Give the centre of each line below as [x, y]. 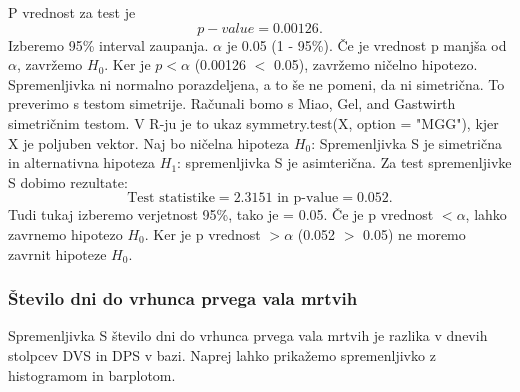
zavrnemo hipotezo [65, 233]
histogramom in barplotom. [92, 374]
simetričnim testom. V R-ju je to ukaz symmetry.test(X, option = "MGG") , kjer [253, 122]
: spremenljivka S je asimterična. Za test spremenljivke [344, 162]
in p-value [308, 198]
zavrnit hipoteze [57, 253]
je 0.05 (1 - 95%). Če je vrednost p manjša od [366, 44]
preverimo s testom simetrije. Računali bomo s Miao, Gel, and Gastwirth [232, 103]
